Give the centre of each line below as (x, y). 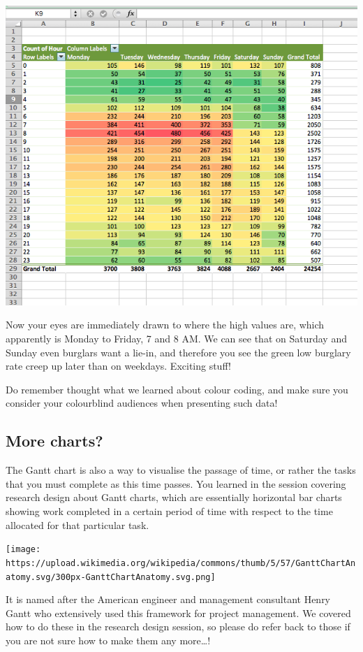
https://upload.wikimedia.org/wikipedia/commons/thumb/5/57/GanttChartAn (181, 563)
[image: (23, 550)
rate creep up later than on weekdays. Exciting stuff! (118, 366)
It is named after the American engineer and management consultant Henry (168, 599)
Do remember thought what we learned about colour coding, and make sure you (177, 389)
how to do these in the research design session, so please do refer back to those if (178, 626)
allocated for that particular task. (77, 524)
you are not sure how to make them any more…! (108, 640)
